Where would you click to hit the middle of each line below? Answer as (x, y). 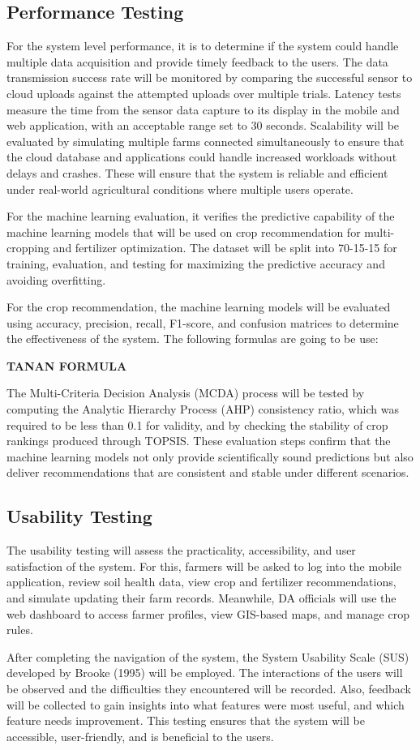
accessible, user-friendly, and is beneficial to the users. (140, 736)
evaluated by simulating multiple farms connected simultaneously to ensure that (206, 141)
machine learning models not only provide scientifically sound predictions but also (210, 456)
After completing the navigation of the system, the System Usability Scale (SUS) (208, 656)
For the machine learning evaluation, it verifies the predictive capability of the (201, 216)
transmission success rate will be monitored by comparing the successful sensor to (210, 77)
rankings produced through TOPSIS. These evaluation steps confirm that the (199, 441)
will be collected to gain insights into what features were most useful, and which (206, 704)
